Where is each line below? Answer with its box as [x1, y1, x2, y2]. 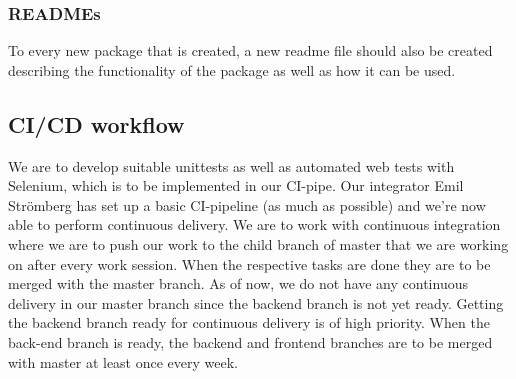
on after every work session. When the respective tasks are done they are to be [8, 253, 491, 274]
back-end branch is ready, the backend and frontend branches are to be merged [8, 331, 493, 352]
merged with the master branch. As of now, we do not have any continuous [8, 273, 468, 294]
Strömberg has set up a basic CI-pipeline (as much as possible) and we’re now [8, 194, 486, 215]
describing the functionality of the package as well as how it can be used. [8, 59, 456, 80]
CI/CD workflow [8, 108, 185, 139]
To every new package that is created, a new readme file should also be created [8, 40, 493, 61]
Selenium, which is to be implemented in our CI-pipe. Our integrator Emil [8, 175, 464, 196]
